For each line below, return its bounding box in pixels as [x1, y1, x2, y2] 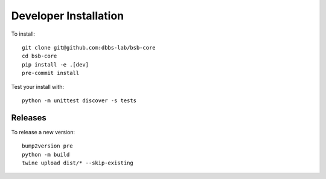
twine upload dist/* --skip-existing [22, 159, 134, 166]
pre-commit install [22, 70, 80, 77]
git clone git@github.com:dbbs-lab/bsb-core [22, 44, 156, 51]
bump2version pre [22, 143, 73, 149]
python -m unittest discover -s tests [22, 97, 137, 104]
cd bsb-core [22, 53, 57, 60]
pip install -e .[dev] [22, 61, 89, 68]
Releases [11, 112, 46, 123]
